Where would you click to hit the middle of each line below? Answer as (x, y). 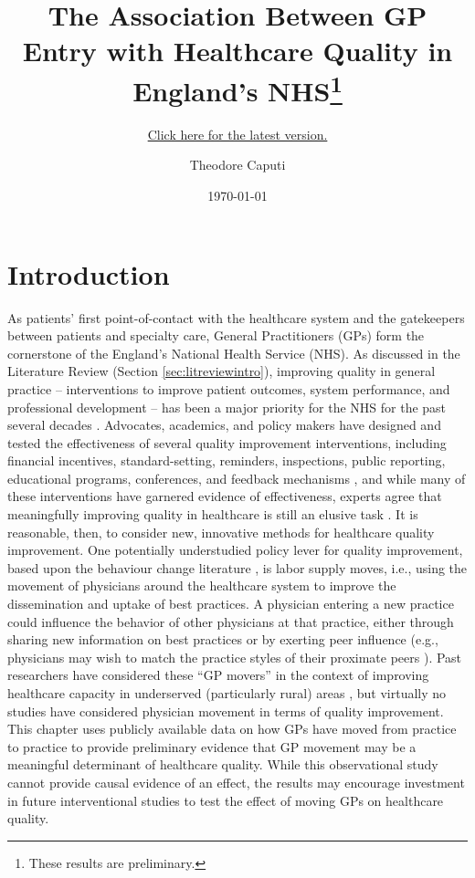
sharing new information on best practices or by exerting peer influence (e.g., (223, 639)
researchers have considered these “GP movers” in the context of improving (218, 675)
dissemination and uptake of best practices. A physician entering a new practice (231, 604)
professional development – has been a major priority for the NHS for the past (227, 407)
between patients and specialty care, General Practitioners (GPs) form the (216, 335)
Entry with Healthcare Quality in (237, 51)
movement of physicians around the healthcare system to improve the (202, 585)
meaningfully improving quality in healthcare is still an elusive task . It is (213, 514)
